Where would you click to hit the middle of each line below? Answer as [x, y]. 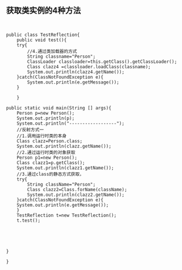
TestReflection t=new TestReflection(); [67, 215]
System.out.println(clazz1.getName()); [65, 168]
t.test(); [29, 220]
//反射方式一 [30, 129]
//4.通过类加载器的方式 [52, 51]
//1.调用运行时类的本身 [42, 136]
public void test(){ [42, 40]
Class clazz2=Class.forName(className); [77, 189]
